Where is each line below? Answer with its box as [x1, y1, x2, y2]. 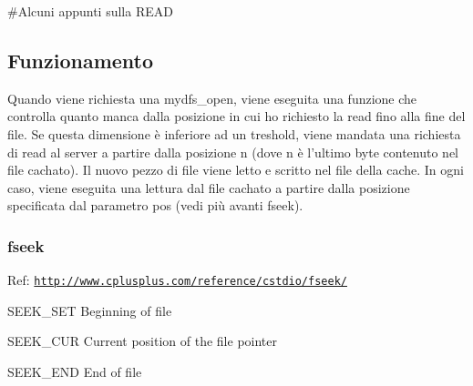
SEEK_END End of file [7, 362, 142, 381]
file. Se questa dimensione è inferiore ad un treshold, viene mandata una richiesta [7, 124, 461, 143]
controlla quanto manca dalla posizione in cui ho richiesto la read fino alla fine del [7, 107, 466, 126]
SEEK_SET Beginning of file [7, 300, 172, 320]
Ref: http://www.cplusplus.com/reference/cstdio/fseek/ [7, 270, 347, 289]
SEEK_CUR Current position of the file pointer [7, 331, 277, 350]
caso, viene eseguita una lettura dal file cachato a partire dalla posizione [7, 178, 410, 197]
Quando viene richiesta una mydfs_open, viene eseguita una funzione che [7, 88, 417, 107]
